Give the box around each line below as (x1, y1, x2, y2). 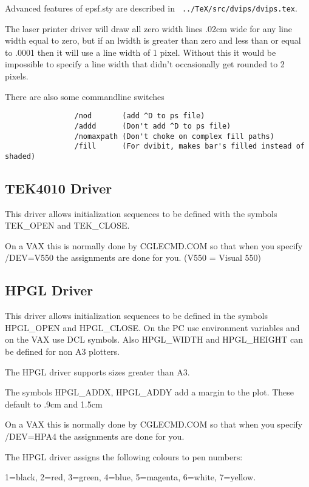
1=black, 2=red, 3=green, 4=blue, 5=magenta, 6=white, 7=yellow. (5, 471, 256, 483)
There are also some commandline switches (5, 90, 165, 102)
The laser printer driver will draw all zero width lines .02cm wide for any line (5, 22, 292, 35)
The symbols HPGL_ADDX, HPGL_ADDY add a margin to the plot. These (5, 386, 294, 398)
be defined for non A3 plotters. (5, 345, 120, 358)
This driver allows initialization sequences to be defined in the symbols (5, 309, 268, 322)
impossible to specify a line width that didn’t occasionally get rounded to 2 (5, 58, 285, 70)
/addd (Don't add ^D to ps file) (74, 121, 231, 130)
